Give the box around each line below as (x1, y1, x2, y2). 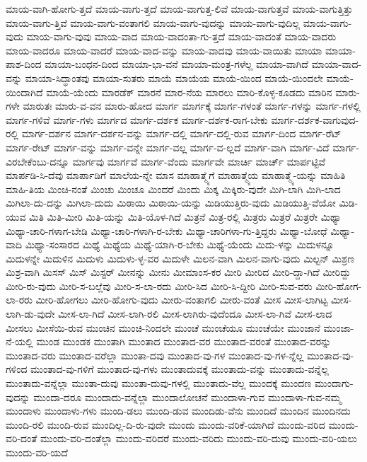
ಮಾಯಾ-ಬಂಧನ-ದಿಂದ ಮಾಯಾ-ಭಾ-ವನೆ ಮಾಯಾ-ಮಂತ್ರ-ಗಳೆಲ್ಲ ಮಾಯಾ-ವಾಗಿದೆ (45, 57, 308, 71)
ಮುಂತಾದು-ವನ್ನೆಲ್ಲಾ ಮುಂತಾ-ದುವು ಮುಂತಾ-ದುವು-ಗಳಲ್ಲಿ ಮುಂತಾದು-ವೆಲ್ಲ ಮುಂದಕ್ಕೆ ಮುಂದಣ (6, 376, 312, 391)
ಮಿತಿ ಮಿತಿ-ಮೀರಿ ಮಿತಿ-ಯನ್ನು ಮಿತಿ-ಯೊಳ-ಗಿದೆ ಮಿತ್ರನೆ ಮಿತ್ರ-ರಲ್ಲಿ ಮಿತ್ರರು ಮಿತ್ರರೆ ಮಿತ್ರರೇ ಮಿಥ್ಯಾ (29, 209, 342, 224)
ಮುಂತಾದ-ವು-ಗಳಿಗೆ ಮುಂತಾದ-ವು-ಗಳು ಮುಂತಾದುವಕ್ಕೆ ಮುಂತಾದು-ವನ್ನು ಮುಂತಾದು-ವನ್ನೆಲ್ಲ (30, 362, 329, 376)
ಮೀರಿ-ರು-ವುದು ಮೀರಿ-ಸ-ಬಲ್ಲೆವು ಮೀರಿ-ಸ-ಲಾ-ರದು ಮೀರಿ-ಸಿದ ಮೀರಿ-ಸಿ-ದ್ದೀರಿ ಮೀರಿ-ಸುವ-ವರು (6, 278, 313, 293)
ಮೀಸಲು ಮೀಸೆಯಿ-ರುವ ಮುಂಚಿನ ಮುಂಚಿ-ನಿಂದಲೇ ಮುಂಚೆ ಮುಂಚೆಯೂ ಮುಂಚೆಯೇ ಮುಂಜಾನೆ (6, 320, 320, 335)
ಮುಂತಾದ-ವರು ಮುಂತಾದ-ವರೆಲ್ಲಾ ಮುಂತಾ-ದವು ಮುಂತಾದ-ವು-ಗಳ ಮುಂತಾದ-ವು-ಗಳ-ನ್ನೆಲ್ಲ (6, 347, 304, 362)
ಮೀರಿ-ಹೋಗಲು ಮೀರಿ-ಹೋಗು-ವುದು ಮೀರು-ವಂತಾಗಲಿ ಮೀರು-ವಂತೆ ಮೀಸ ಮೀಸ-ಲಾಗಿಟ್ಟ (35, 292, 328, 307)
